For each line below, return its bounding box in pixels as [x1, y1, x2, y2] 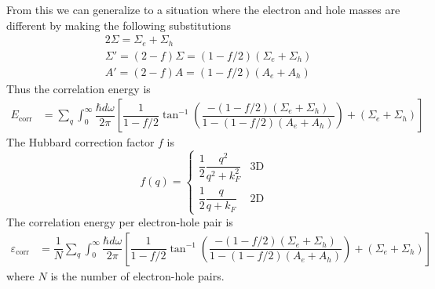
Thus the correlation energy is [6, 80, 151, 96]
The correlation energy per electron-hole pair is [6, 213, 233, 229]
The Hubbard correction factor [6, 134, 155, 150]
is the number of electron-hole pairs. [50, 267, 225, 284]
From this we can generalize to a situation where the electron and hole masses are [6, 2, 400, 17]
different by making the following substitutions [6, 16, 232, 33]
